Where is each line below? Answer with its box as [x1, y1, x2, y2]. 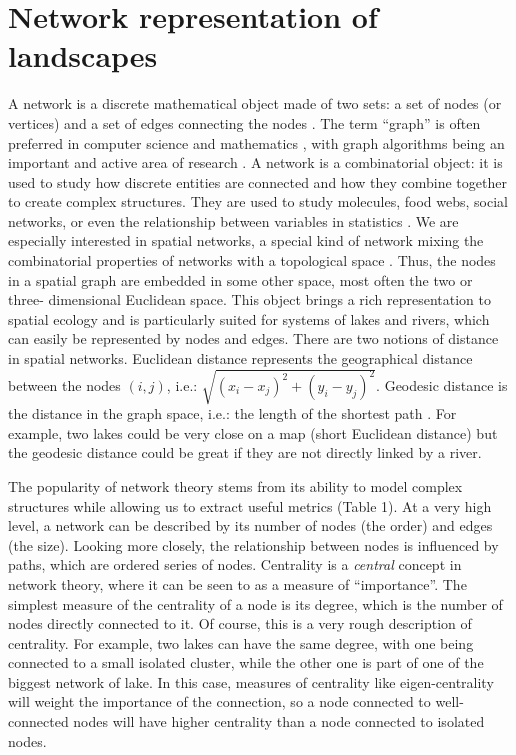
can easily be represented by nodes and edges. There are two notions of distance [8, 328, 499, 349]
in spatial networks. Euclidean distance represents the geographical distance [8, 348, 473, 369]
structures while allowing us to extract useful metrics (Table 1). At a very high [8, 495, 492, 516]
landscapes [8, 35, 158, 76]
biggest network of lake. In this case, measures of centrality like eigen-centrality [8, 671, 494, 692]
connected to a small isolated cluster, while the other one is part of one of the [8, 652, 484, 673]
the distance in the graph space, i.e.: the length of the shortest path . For [8, 403, 457, 424]
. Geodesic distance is [376, 374, 508, 395]
